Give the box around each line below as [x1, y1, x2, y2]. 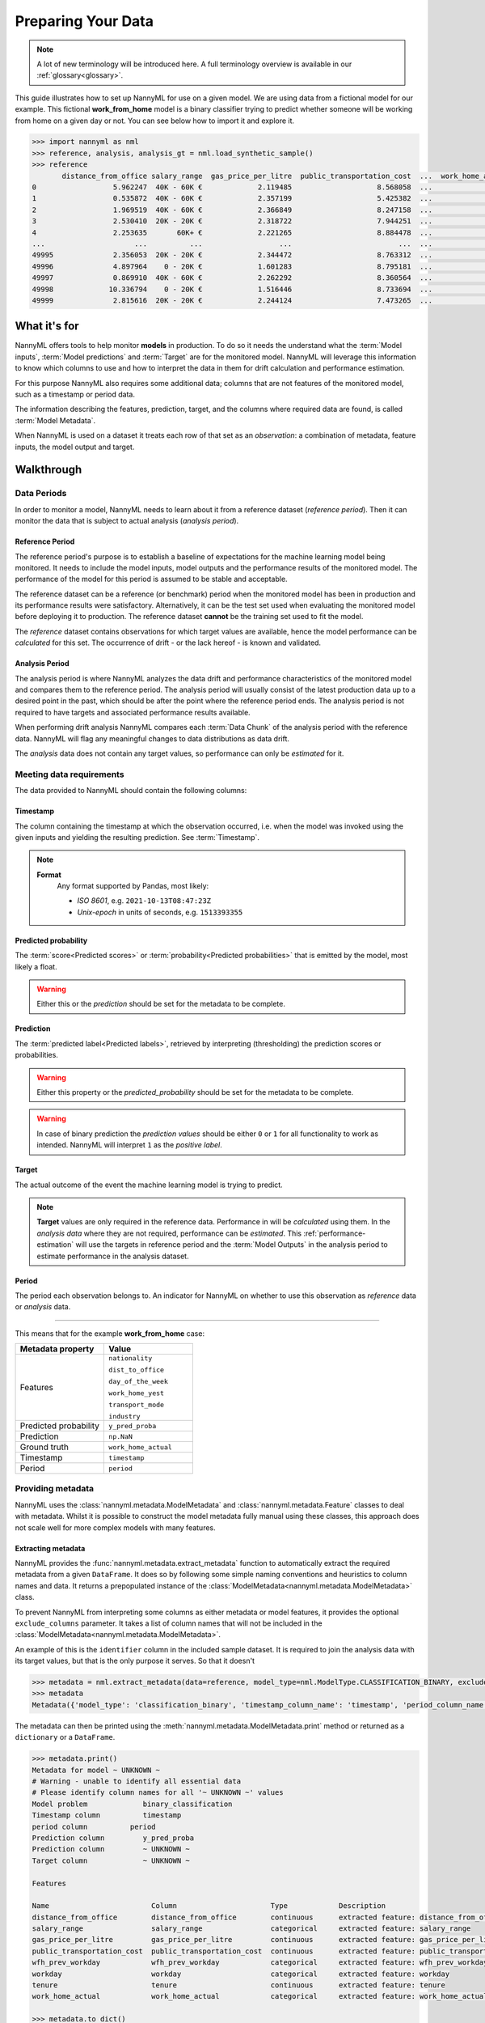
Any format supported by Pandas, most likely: [57, 881, 209, 891]
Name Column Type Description [32, 1902, 386, 1911]
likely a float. [15, 961, 57, 971]
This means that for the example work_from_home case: [15, 1328, 205, 1338]
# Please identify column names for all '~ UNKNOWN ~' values [32, 1788, 284, 1797]
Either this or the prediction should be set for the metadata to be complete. [36, 999, 286, 1009]
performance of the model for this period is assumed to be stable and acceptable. [15, 575, 288, 584]
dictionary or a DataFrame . [15, 1732, 116, 1742]
